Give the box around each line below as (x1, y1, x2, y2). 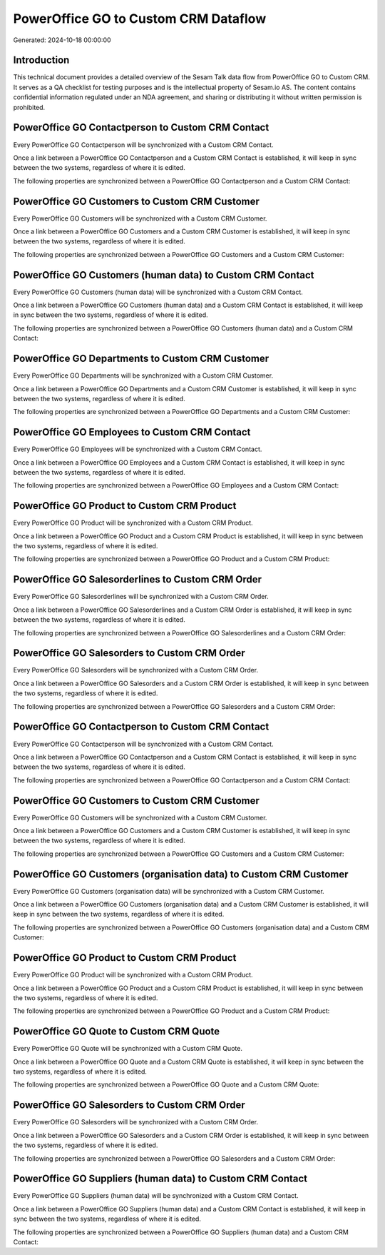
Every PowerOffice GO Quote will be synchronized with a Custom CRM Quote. (13, 1044, 242, 1053)
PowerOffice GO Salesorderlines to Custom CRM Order (13, 573, 262, 585)
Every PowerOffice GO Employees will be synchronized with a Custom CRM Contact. (13, 445, 262, 453)
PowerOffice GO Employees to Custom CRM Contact (13, 426, 251, 438)
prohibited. (13, 103, 46, 111)
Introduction (13, 54, 70, 66)
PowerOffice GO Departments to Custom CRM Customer (13, 353, 269, 365)
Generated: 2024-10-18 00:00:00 (13, 36, 111, 44)
